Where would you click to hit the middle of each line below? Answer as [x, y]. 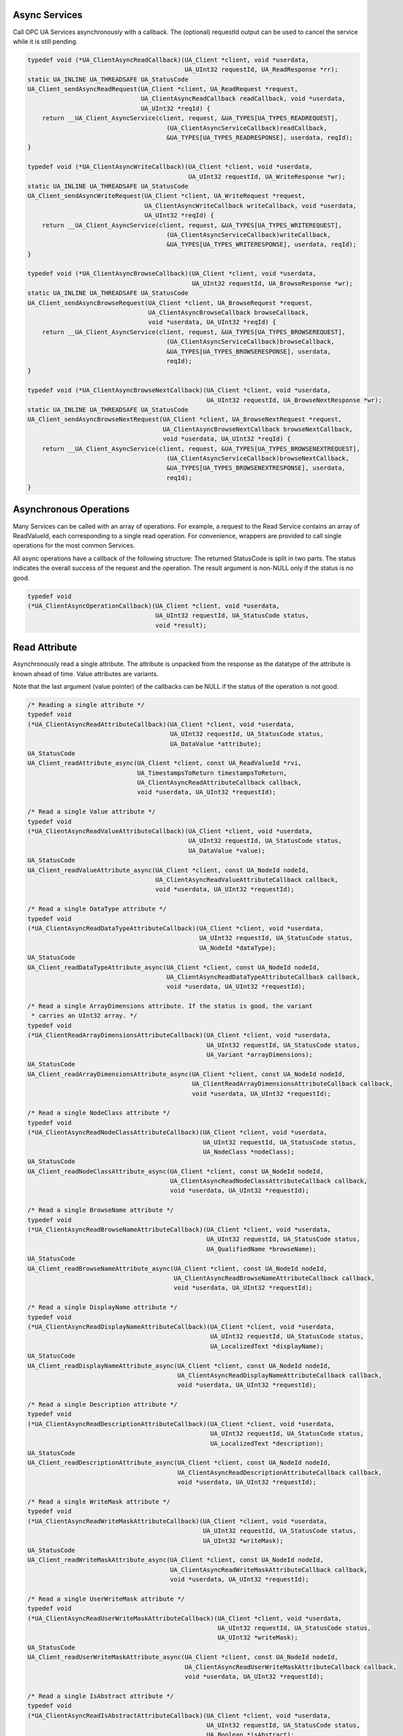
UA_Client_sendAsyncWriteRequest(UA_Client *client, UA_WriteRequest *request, [166, 196]
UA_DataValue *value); [227, 850]
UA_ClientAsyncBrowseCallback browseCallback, [229, 313]
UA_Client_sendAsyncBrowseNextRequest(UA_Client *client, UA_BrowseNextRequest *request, [185, 419]
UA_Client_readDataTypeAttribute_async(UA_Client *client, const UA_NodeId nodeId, [174, 967]
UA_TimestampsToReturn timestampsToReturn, [212, 773]
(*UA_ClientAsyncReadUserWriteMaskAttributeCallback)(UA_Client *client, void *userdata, [185, 1618]
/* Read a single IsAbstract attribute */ [101, 1696]
